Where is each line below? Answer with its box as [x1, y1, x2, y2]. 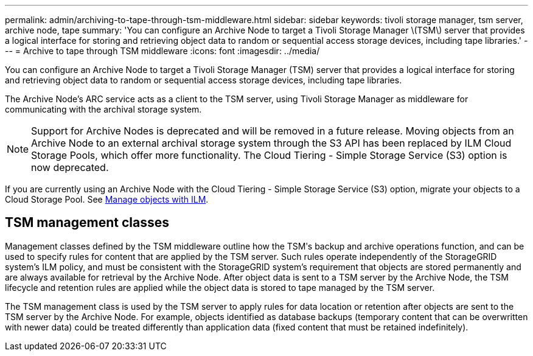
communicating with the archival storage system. [5, 104, 202, 114]
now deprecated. [31, 161, 109, 173]
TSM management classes [5, 215, 170, 231]
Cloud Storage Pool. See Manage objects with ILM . [5, 194, 209, 204]
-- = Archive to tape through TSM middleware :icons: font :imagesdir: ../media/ [5, 46, 320, 56]
